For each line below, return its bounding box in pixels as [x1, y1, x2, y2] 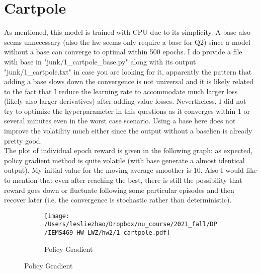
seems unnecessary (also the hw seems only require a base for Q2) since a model [4, 36, 250, 47]
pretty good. [4, 135, 42, 146]
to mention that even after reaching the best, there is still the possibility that [4, 175, 242, 185]
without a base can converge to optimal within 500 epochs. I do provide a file [4, 46, 242, 57]
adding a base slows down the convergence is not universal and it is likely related [4, 76, 253, 87]
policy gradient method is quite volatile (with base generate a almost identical [4, 155, 245, 165]
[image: [44, 212, 70, 220]
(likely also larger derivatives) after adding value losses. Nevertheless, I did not [4, 96, 246, 106]
